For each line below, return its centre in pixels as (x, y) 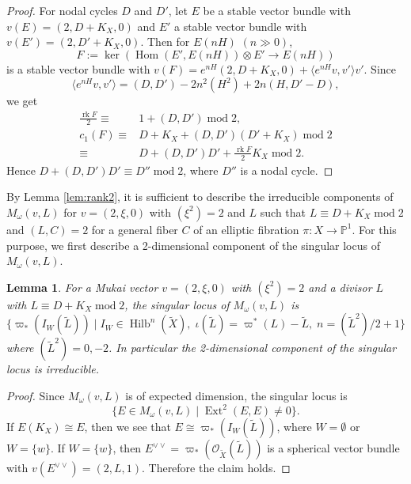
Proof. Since (36, 395)
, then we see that (127, 426)
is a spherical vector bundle (333, 448)
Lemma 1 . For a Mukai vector (82, 287)
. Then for (165, 42)
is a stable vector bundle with (78, 68)
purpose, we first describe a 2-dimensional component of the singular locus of (193, 245)
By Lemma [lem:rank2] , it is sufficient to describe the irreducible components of (200, 197)
